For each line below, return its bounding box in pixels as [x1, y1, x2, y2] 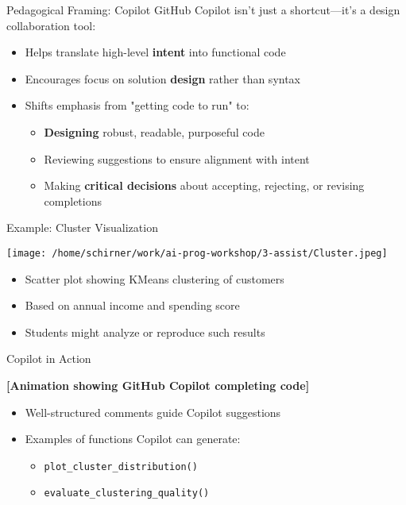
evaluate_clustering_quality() [44, 488, 210, 499]
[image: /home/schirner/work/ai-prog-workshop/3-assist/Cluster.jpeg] [6, 247, 388, 259]
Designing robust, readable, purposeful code [44, 123, 265, 140]
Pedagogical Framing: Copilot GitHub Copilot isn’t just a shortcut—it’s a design [6, 2, 400, 17]
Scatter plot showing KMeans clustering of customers [25, 270, 284, 287]
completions [44, 192, 102, 209]
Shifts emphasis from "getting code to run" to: [25, 97, 249, 114]
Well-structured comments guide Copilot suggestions [25, 403, 281, 420]
